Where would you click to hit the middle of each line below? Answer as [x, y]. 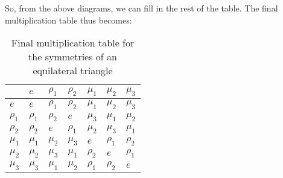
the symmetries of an [73, 57]
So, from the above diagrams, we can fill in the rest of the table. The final [141, 8]
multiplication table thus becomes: [68, 20]
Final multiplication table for [73, 43]
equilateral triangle [73, 71]
